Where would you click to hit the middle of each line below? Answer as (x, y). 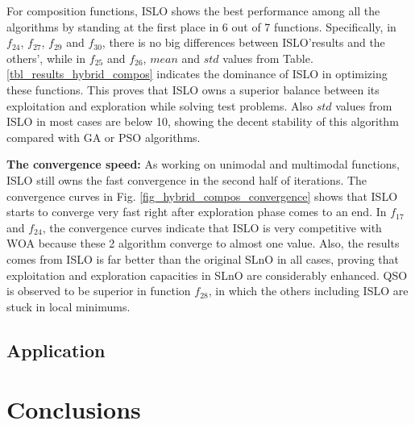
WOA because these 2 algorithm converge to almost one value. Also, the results (203, 243)
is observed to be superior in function (99, 291)
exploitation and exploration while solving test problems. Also (160, 105)
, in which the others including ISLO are (308, 291)
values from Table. (268, 58)
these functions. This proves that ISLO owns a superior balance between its (193, 89)
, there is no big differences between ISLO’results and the (243, 42)
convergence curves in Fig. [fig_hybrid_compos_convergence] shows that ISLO (202, 196)
